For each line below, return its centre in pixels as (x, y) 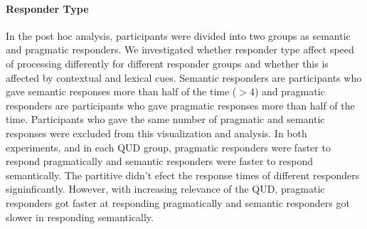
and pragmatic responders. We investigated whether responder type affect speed (180, 49)
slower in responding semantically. (80, 217)
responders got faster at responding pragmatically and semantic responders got (178, 202)
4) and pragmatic (287, 91)
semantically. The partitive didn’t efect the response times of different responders (183, 175)
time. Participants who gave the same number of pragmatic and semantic (165, 119)
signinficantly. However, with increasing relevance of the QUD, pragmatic (165, 189)
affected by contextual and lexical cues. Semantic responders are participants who (184, 77)
